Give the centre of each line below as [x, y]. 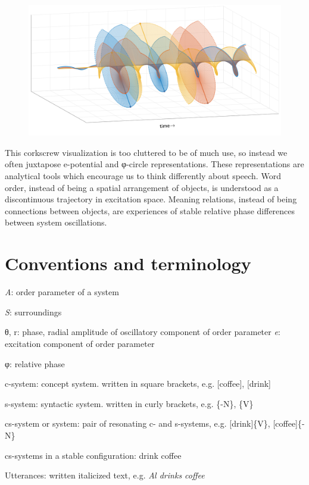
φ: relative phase [35, 363]
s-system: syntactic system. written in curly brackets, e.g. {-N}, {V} [129, 403]
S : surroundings [33, 312]
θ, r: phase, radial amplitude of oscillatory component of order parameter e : [143, 332]
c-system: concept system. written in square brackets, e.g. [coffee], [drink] [138, 384]
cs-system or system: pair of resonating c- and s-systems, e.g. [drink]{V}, [138, 423]
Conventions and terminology [128, 263]
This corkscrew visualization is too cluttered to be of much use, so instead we [146, 152]
